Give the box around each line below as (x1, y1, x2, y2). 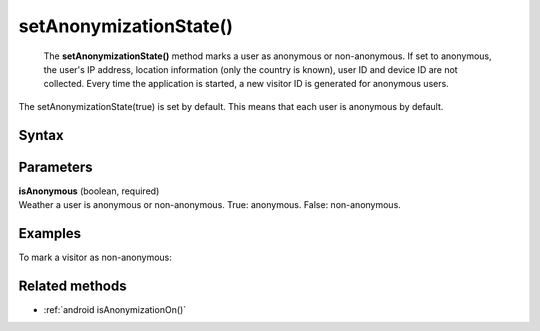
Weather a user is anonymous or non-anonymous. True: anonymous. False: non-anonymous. (18, 199, 402, 211)
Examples (18, 225, 82, 242)
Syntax (18, 126, 64, 144)
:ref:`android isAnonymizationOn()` (43, 303, 187, 315)
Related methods (18, 277, 127, 294)
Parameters (18, 158, 93, 175)
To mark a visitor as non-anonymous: (18, 251, 172, 263)
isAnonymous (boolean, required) (18, 185, 160, 197)
